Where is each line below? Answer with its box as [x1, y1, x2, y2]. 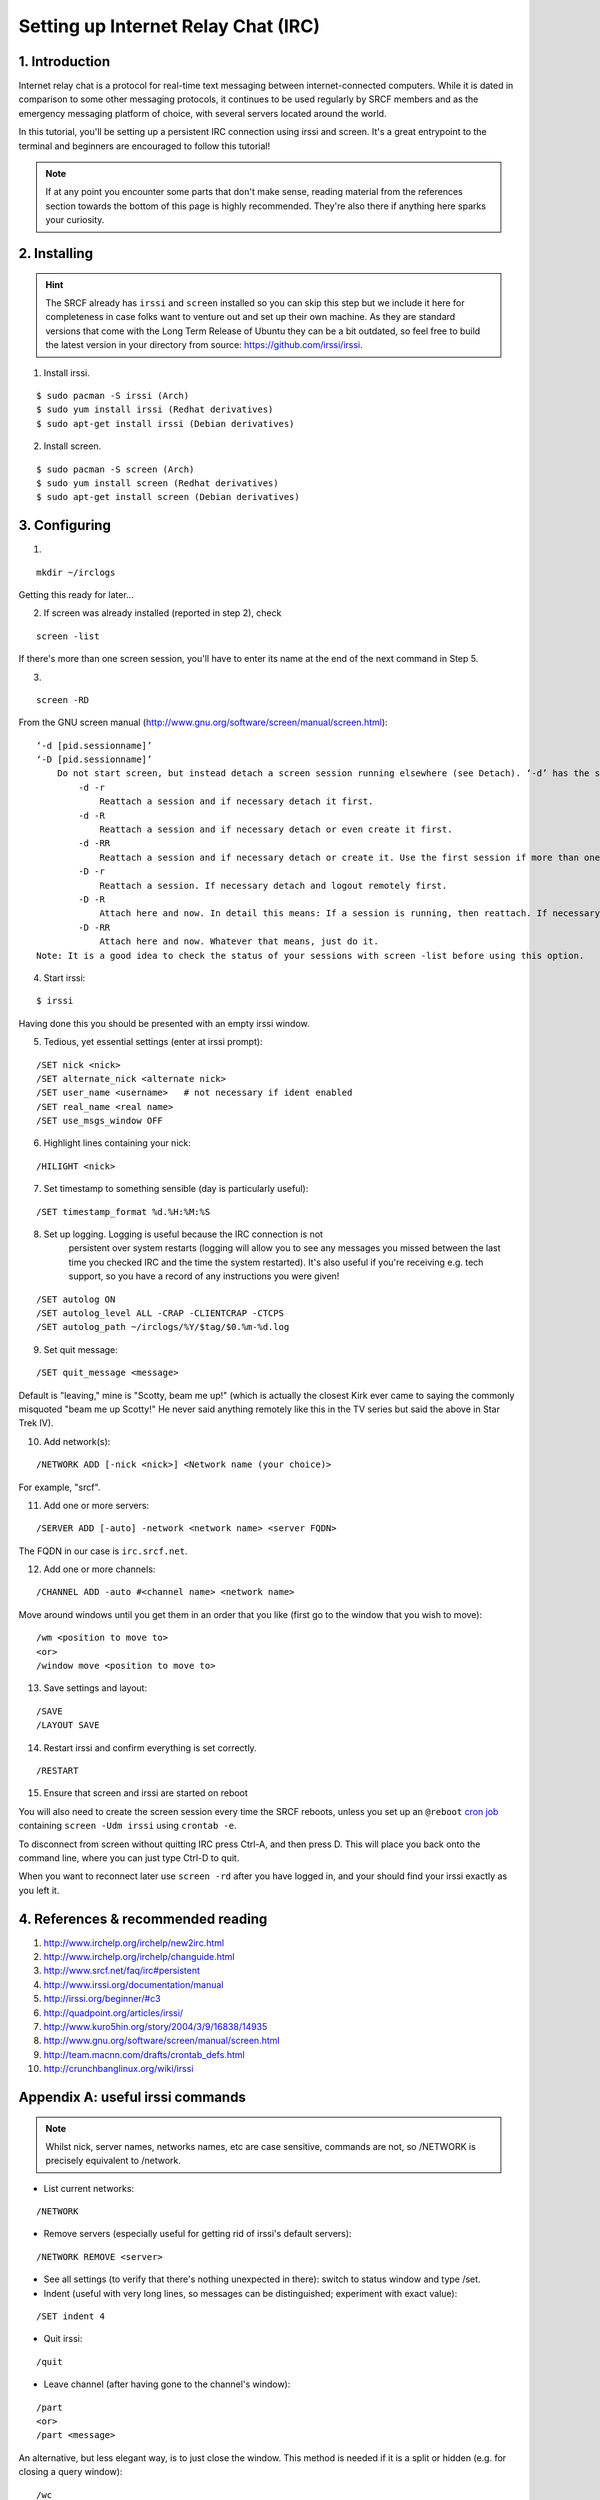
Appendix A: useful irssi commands [18, 2088, 247, 2105]
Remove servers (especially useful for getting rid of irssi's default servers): [43, 2228, 352, 2240]
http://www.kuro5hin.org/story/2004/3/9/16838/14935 [43, 2020, 268, 2032]
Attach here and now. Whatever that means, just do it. [99, 936, 379, 947]
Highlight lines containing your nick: [43, 1137, 192, 1149]
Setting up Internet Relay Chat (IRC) [18, 15, 320, 37]
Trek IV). [18, 1417, 54, 1429]
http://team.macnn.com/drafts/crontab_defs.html [43, 2048, 245, 2060]
